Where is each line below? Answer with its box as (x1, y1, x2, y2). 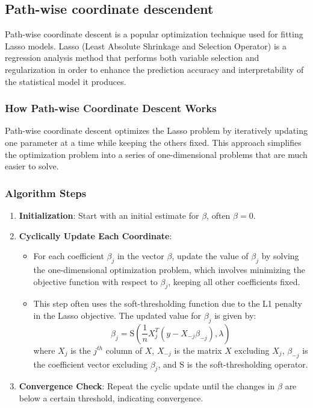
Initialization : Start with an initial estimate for (19, 209, 199, 221)
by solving (261, 250, 299, 262)
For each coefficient (33, 250, 104, 262)
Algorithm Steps (5, 185, 87, 200)
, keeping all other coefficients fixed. (168, 275, 300, 287)
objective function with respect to (33, 275, 158, 287)
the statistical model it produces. (5, 75, 126, 87)
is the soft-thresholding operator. (187, 357, 308, 370)
